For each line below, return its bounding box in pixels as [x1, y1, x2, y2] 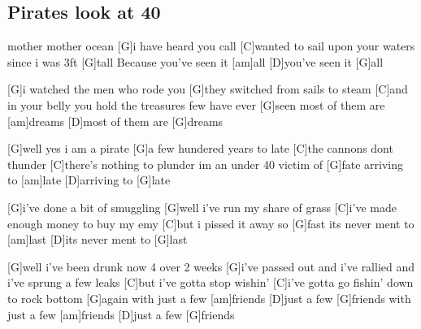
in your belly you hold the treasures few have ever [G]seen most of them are [7, 96, 385, 113]
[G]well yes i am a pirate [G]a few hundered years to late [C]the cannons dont [7, 140, 393, 157]
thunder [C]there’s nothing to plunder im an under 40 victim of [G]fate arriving [7, 155, 403, 172]
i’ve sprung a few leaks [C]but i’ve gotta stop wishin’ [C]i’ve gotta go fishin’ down [7, 274, 414, 291]
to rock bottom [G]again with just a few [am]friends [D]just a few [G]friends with [7, 289, 411, 306]
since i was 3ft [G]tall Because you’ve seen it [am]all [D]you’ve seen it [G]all [7, 53, 384, 70]
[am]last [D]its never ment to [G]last [7, 231, 188, 248]
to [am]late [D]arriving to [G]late [7, 171, 171, 188]
